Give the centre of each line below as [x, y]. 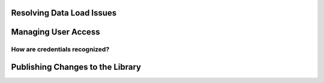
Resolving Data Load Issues [64, 13]
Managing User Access [55, 32]
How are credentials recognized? [60, 50]
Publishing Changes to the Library [76, 67]
